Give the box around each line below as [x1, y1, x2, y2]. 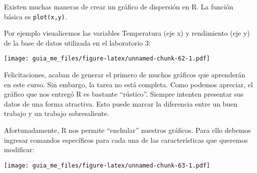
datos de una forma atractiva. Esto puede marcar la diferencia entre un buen [4, 98, 238, 109]
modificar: [4, 144, 35, 155]
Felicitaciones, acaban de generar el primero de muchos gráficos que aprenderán [4, 69, 246, 80]
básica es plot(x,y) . [4, 11, 67, 21]
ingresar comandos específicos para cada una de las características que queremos [4, 134, 248, 145]
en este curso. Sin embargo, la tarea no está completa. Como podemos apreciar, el [4, 79, 253, 89]
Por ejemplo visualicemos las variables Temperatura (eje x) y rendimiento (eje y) [4, 28, 250, 38]
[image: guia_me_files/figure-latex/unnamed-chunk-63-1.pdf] [4, 162, 210, 169]
